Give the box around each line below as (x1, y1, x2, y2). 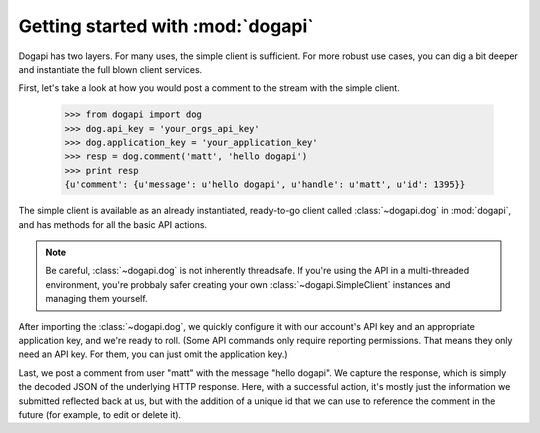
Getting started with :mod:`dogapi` (18, 15, 314, 37)
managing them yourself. (45, 293, 149, 305)
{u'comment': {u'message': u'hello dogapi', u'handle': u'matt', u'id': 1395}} (64, 179, 466, 190)
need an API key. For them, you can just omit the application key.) (18, 348, 289, 360)
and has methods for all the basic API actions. (18, 218, 208, 230)
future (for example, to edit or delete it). (18, 408, 182, 420)
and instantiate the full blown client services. (18, 63, 203, 75)
